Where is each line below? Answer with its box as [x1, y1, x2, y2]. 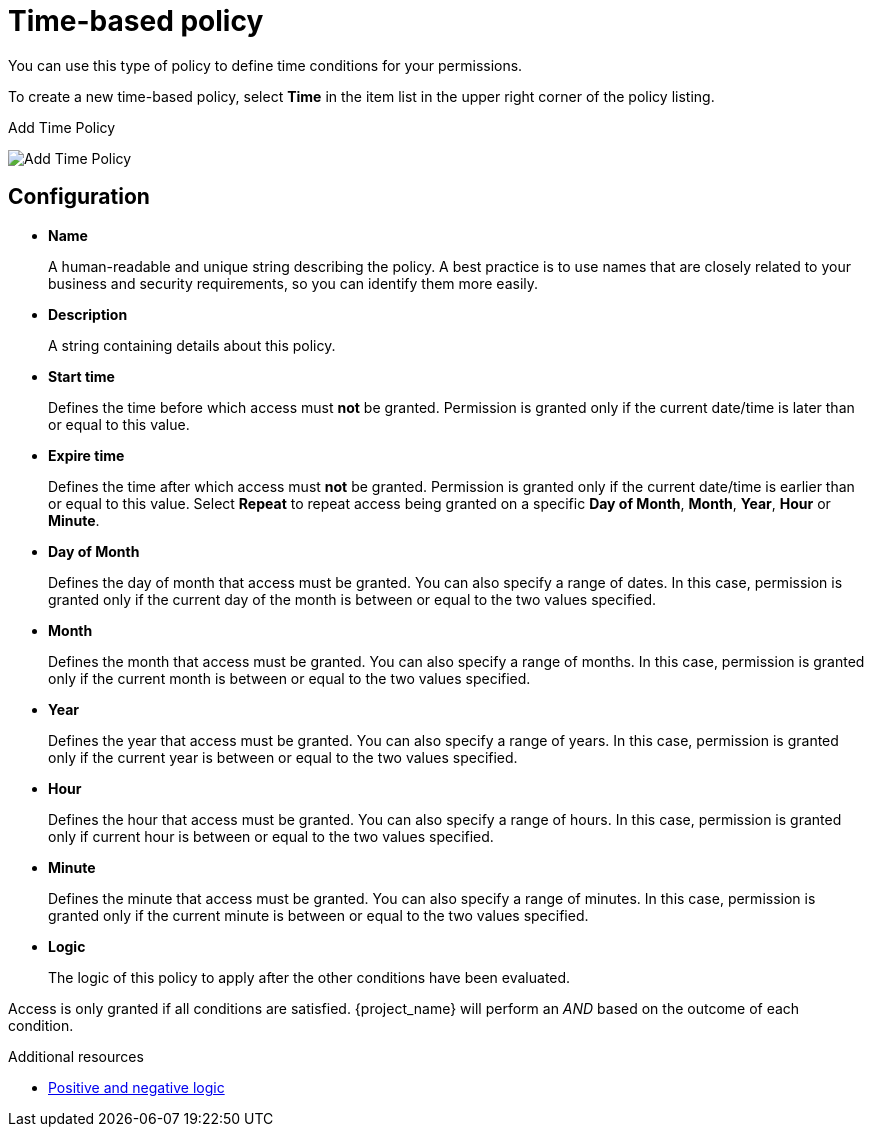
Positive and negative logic [48, 1078, 225, 1096]
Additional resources [8, 1047, 144, 1065]
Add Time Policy [8, 118, 116, 136]
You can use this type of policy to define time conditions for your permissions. [8, 56, 523, 74]
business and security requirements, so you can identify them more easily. [48, 274, 539, 292]
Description [48, 305, 128, 323]
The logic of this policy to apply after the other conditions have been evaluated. [48, 968, 571, 986]
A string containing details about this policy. [48, 336, 336, 354]
